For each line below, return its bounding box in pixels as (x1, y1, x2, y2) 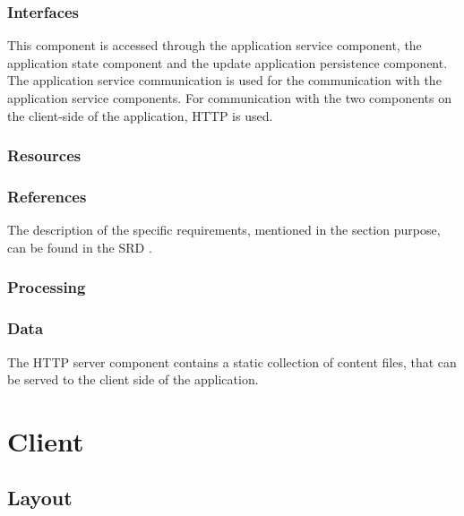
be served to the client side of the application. (7, 370, 259, 389)
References (7, 185, 87, 207)
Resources (7, 144, 82, 167)
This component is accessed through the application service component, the (7, 36, 422, 55)
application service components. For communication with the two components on (7, 89, 451, 107)
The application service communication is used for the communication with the (7, 71, 442, 90)
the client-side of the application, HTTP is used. (7, 106, 273, 125)
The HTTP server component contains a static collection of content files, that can (7, 352, 457, 371)
